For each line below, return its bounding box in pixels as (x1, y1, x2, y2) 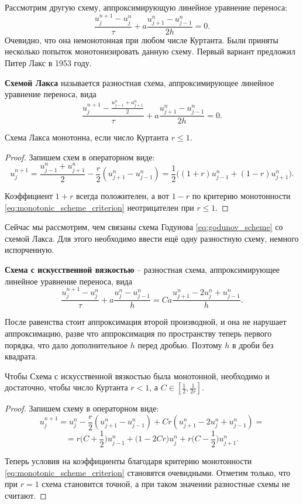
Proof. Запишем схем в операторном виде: (5, 150, 155, 163)
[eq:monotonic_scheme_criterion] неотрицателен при (5, 201, 194, 213)
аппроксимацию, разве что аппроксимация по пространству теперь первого (5, 327, 272, 340)
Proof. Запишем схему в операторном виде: (5, 402, 159, 414)
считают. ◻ (5, 489, 47, 501)
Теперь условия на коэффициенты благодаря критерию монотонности (5, 455, 252, 467)
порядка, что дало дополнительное (5, 338, 128, 351)
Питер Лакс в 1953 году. (5, 57, 92, 69)
